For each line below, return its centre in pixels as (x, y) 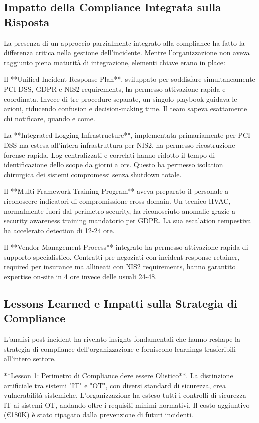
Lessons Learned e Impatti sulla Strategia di (121, 303)
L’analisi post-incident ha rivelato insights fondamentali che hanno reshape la (122, 339)
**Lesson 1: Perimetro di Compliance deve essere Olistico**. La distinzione (119, 375)
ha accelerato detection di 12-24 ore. (59, 230)
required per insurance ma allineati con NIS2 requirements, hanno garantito (120, 266)
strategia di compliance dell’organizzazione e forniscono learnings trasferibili (120, 348)
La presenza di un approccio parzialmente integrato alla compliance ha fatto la (124, 43)
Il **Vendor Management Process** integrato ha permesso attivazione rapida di (126, 247)
